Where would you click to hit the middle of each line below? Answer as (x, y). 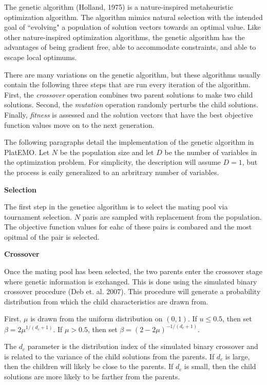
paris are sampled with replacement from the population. (172, 216)
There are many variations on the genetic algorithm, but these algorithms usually (132, 74)
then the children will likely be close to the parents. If (89, 366)
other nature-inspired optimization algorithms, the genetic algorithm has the (125, 37)
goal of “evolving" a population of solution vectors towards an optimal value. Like (132, 27)
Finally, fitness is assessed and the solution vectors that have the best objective (129, 114)
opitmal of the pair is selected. (52, 236)
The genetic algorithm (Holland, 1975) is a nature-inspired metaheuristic (119, 7)
